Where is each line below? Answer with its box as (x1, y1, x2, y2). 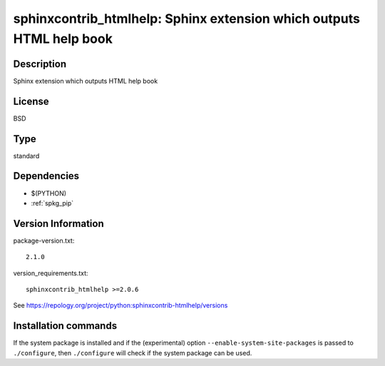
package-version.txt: (13, 236, 75, 245)
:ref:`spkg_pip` (31, 198, 74, 207)
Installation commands (13, 320, 118, 332)
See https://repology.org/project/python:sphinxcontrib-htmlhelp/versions (13, 301, 228, 310)
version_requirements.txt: (13, 268, 88, 278)
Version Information (13, 218, 104, 230)
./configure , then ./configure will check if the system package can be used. (13, 348, 252, 357)
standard (13, 151, 40, 160)
